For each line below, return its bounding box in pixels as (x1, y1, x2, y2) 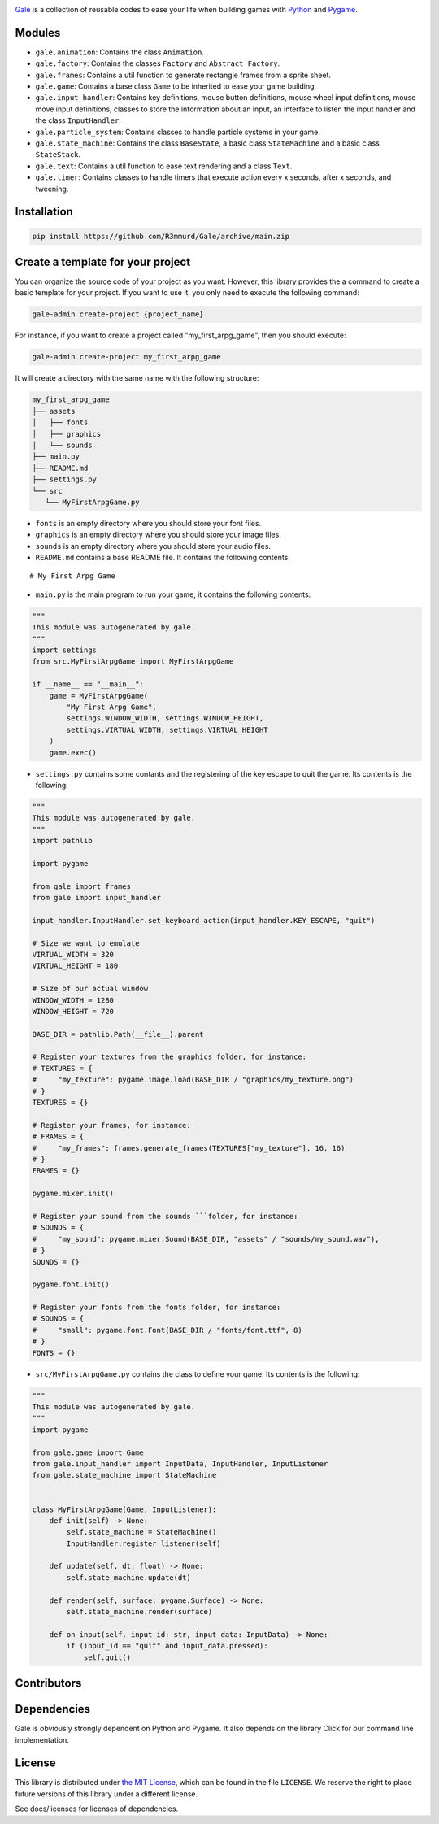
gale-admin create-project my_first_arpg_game (32, 352, 221, 362)
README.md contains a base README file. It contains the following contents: (35, 553, 290, 563)
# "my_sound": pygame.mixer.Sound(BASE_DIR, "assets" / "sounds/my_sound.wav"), (32, 1234, 380, 1243)
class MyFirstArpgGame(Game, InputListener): (32, 1504, 217, 1514)
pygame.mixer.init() (32, 1189, 114, 1199)
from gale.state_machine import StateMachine (32, 1470, 217, 1480)
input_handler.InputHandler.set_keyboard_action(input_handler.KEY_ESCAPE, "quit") (32, 916, 376, 925)
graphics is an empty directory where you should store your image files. (35, 529, 282, 540)
